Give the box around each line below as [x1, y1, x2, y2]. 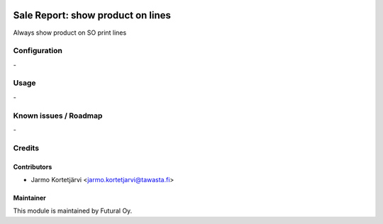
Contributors [13, 162, 52, 171]
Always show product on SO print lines [13, 28, 127, 37]
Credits [13, 142, 39, 152]
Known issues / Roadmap [13, 111, 103, 121]
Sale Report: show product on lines [13, 9, 172, 21]
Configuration [13, 46, 63, 56]
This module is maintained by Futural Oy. [13, 206, 133, 215]
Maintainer [13, 194, 46, 202]
